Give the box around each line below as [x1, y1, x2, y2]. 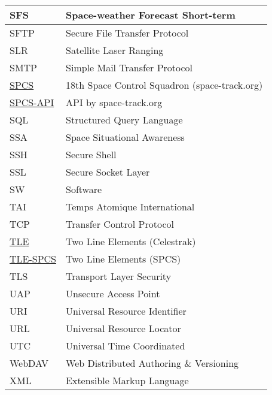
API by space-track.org [66, 95, 163, 109]
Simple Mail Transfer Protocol [66, 61, 193, 74]
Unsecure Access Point [66, 287, 160, 300]
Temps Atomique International [66, 200, 195, 213]
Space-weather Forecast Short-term [66, 8, 236, 22]
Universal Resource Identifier [66, 304, 187, 318]
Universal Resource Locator [66, 321, 181, 335]
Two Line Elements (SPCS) [66, 252, 181, 266]
